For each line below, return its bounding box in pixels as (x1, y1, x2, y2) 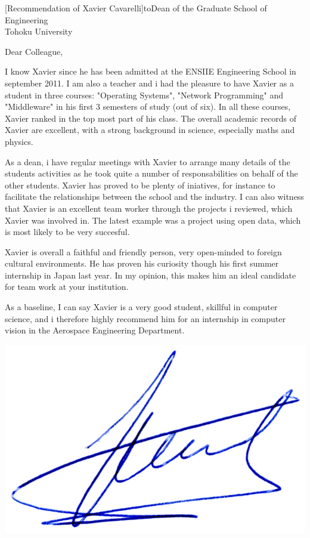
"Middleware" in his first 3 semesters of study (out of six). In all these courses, (5, 100, 291, 113)
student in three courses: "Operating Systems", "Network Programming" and (5, 88, 284, 101)
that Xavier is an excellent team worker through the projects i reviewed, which (5, 202, 293, 214)
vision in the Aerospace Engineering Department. (5, 324, 185, 336)
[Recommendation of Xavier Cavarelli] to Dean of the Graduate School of (5, 2, 267, 14)
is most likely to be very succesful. (5, 225, 130, 238)
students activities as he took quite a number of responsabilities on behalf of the (5, 167, 298, 180)
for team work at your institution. (5, 280, 129, 293)
